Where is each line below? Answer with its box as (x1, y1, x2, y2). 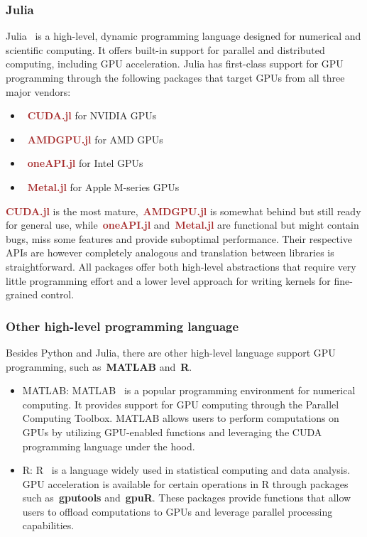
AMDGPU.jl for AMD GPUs (27, 131, 163, 146)
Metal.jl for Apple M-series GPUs (27, 179, 180, 194)
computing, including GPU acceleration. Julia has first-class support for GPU (6, 56, 344, 71)
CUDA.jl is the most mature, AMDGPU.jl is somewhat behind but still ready (6, 203, 361, 218)
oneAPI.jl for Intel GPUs (27, 156, 143, 170)
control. (40, 287, 75, 302)
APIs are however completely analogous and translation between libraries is (6, 245, 334, 260)
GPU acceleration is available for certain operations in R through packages (22, 476, 349, 491)
